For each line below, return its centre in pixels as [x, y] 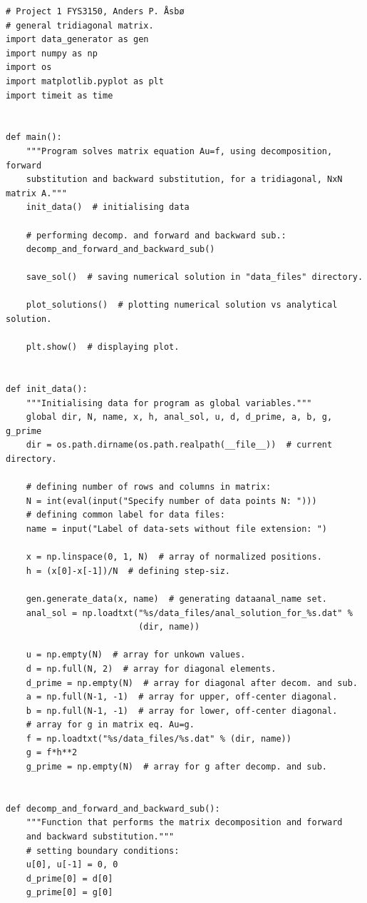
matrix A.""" [36, 193]
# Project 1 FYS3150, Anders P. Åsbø [95, 11]
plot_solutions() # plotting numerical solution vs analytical [182, 305]
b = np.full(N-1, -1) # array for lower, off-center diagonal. [182, 711]
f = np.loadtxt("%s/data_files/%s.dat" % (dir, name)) [159, 738]
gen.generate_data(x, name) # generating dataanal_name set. [177, 599]
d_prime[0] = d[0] [69, 878]
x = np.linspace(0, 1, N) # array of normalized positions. [174, 557]
